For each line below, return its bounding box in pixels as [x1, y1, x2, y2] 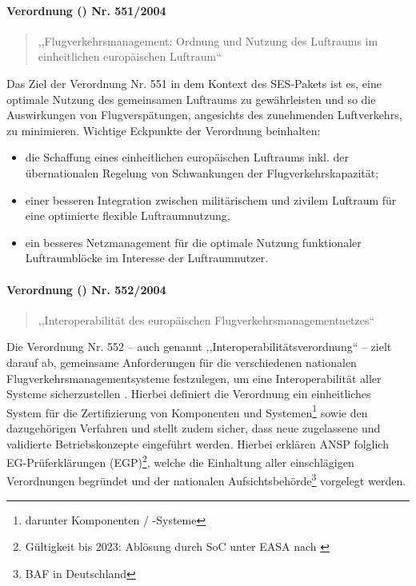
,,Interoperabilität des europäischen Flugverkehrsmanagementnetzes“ [38, 311, 375, 328]
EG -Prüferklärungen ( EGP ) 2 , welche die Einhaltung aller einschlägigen [6, 452, 354, 470]
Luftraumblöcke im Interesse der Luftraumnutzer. [25, 249, 269, 266]
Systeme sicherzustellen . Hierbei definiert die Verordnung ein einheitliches [6, 385, 371, 402]
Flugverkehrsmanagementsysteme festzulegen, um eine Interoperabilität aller [6, 369, 382, 386]
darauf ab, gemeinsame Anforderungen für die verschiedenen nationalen [6, 353, 357, 370]
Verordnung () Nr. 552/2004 [6, 281, 166, 297]
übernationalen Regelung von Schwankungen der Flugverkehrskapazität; [25, 164, 379, 181]
